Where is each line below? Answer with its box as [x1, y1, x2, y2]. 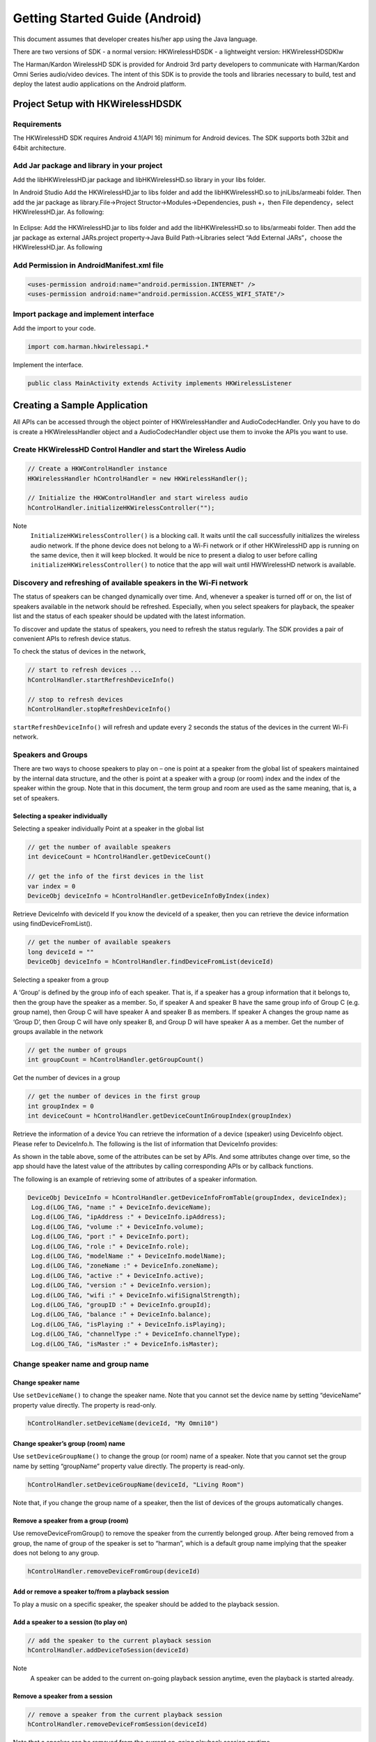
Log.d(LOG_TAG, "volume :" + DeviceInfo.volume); [31, 1223, 205, 1231]
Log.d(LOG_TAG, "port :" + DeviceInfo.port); [31, 1233, 189, 1240]
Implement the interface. [13, 360, 84, 369]
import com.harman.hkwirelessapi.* [27, 342, 149, 350]
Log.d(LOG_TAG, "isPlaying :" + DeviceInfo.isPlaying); [31, 1320, 226, 1328]
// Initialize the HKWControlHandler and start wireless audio [27, 494, 249, 502]
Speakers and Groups [13, 750, 88, 760]
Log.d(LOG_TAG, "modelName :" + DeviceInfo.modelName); [31, 1252, 226, 1261]
